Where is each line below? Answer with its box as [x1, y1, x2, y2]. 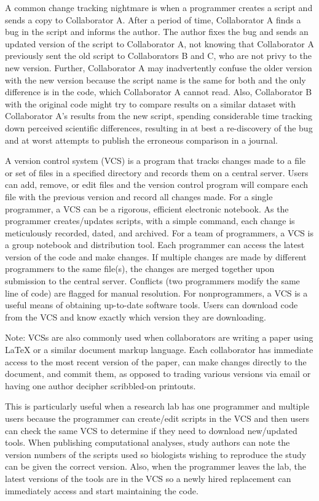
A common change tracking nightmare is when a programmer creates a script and [5, 1, 313, 14]
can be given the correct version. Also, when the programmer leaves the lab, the [5, 460, 307, 473]
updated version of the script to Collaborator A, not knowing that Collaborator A [5, 37, 314, 50]
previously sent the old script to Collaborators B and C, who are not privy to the [5, 49, 312, 62]
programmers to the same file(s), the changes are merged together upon [5, 262, 275, 275]
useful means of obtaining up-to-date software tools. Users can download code [5, 298, 298, 311]
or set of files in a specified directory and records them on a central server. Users [5, 166, 309, 179]
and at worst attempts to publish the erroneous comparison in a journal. [5, 133, 278, 146]
